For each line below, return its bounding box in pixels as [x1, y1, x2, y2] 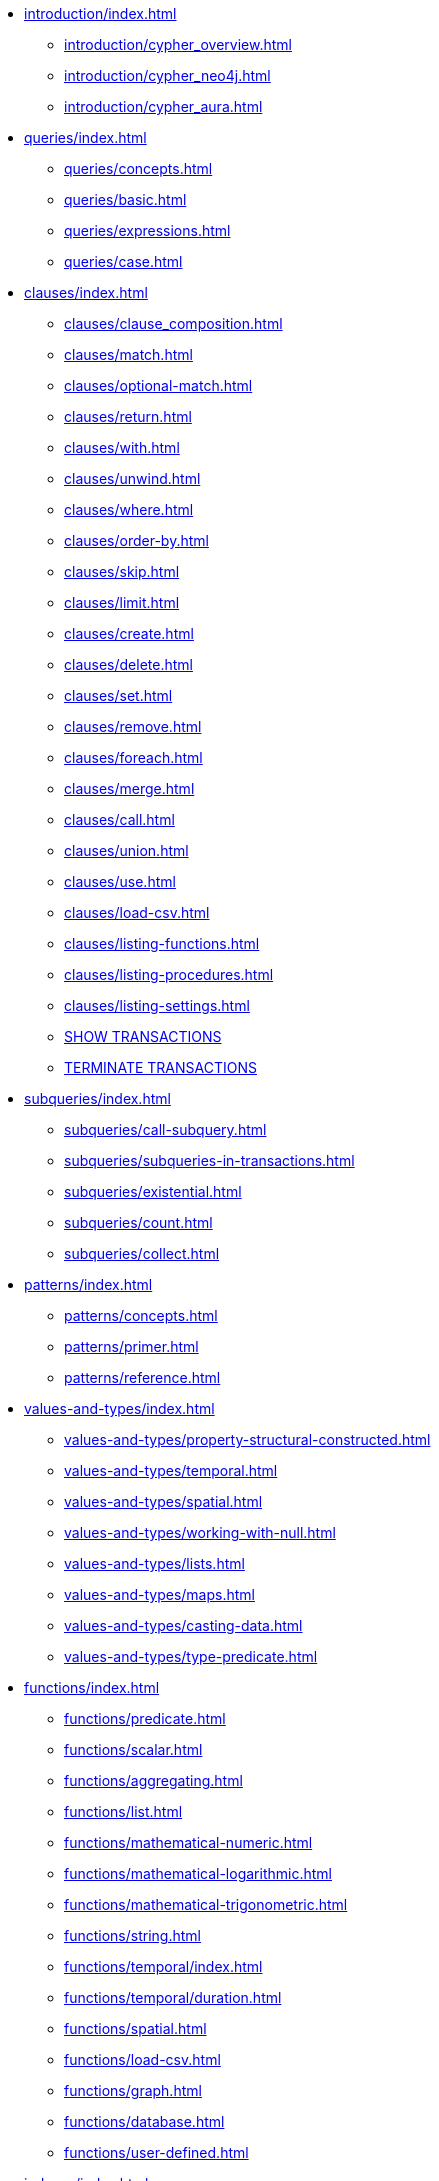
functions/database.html [64, 2113, 225, 2130]
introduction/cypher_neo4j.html [64, 67, 271, 84]
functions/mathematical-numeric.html [64, 1834, 313, 1851]
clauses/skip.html [64, 563, 180, 580]
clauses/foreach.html [64, 749, 203, 766]
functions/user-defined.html [64, 2144, 249, 2161]
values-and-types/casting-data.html [64, 1617, 303, 1634]
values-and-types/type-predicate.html [64, 1648, 318, 1665]
